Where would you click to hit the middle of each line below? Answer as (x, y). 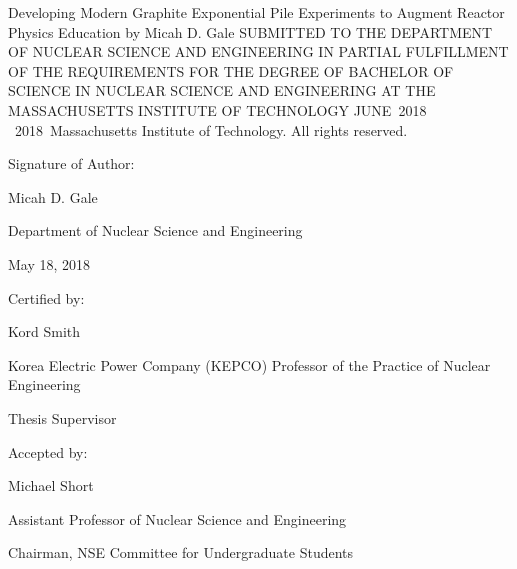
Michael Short (51, 485)
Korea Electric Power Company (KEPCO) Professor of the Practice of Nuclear (249, 364)
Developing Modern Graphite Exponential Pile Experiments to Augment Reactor (256, 12)
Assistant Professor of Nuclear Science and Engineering (177, 518)
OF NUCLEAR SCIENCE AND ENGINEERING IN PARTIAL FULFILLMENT (258, 51)
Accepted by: (48, 451)
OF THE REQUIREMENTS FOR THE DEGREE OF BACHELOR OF (231, 70)
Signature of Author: (71, 163)
